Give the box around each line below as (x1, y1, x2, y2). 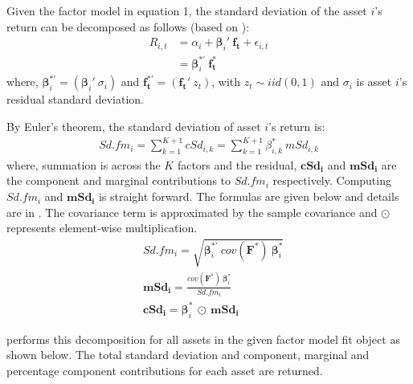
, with (211, 73, 241, 90)
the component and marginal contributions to (6, 172, 231, 189)
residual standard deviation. (6, 91, 144, 108)
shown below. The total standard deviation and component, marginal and (6, 346, 370, 363)
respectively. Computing (272, 172, 391, 189)
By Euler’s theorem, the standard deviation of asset (6, 117, 261, 134)
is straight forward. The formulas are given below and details (98, 188, 399, 205)
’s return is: (268, 117, 325, 134)
